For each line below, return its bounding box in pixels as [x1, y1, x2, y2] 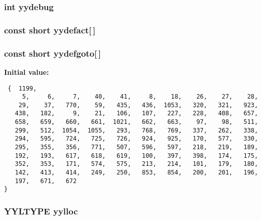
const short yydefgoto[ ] [4, 47, 101, 59]
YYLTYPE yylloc [4, 204, 78, 217]
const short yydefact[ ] [4, 23, 96, 36]
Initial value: [4, 66, 49, 77]
